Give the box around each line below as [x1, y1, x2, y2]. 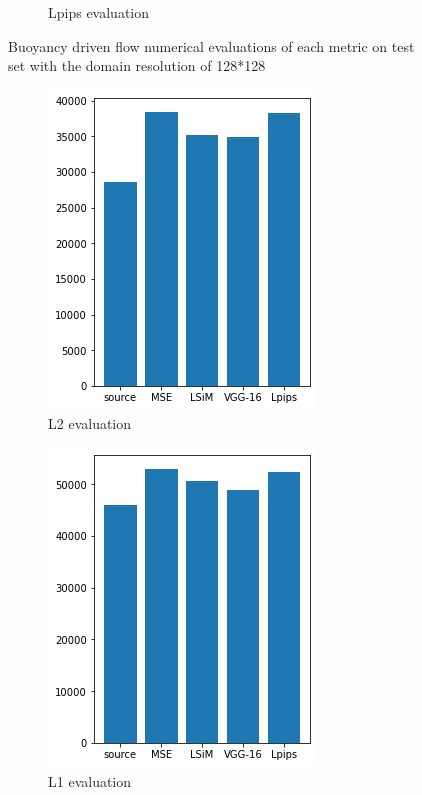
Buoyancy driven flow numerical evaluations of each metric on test [8, 35, 415, 56]
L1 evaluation [48, 770, 132, 791]
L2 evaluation [48, 413, 132, 434]
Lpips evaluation [48, 2, 150, 22]
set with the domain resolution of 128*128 [8, 55, 266, 76]
